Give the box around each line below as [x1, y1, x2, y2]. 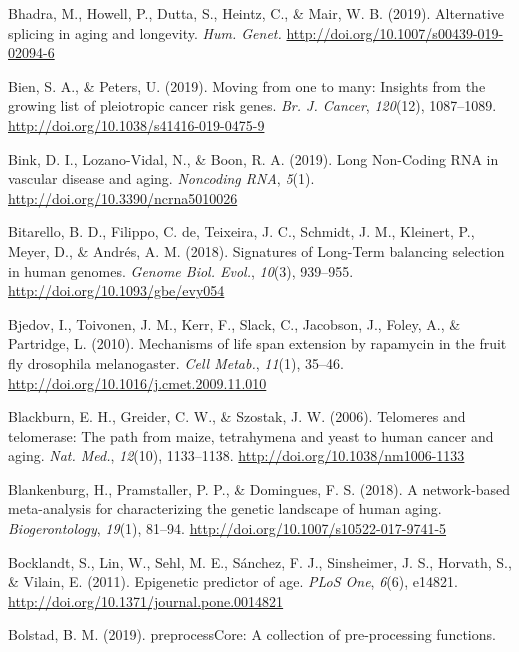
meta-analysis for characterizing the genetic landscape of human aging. [8, 498, 442, 519]
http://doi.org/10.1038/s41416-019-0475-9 [8, 114, 265, 135]
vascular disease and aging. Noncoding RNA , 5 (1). [8, 168, 315, 189]
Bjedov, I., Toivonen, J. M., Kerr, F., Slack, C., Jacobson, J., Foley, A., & [8, 313, 461, 334]
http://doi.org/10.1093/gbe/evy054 [8, 280, 225, 301]
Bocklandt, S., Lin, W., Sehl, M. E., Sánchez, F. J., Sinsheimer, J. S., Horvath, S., [8, 551, 512, 572]
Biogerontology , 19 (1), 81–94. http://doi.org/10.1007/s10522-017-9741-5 [8, 518, 447, 539]
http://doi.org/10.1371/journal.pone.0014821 [8, 590, 284, 611]
